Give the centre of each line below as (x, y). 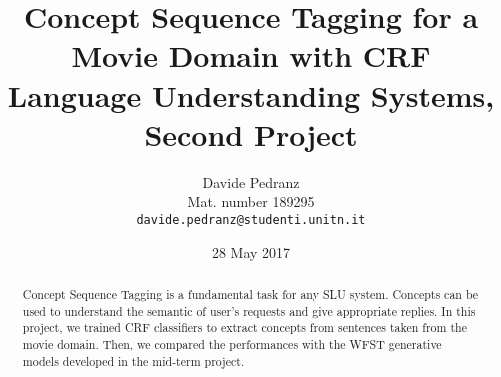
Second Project (251, 133)
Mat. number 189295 (251, 201)
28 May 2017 (251, 251)
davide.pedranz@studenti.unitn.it (251, 219)
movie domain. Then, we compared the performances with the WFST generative (232, 343)
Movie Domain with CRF (251, 55)
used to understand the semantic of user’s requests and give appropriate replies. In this (249, 310)
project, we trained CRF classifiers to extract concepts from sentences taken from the (244, 327)
